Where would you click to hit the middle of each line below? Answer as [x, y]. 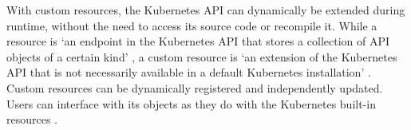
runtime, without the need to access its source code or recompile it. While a [192, 25]
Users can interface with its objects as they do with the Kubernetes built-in [191, 103]
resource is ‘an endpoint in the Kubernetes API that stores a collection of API [198, 41]
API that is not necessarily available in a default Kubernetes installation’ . [189, 72]
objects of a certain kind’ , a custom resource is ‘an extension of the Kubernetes [202, 56]
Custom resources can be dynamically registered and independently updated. [195, 87]
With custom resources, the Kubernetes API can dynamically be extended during [206, 10]
